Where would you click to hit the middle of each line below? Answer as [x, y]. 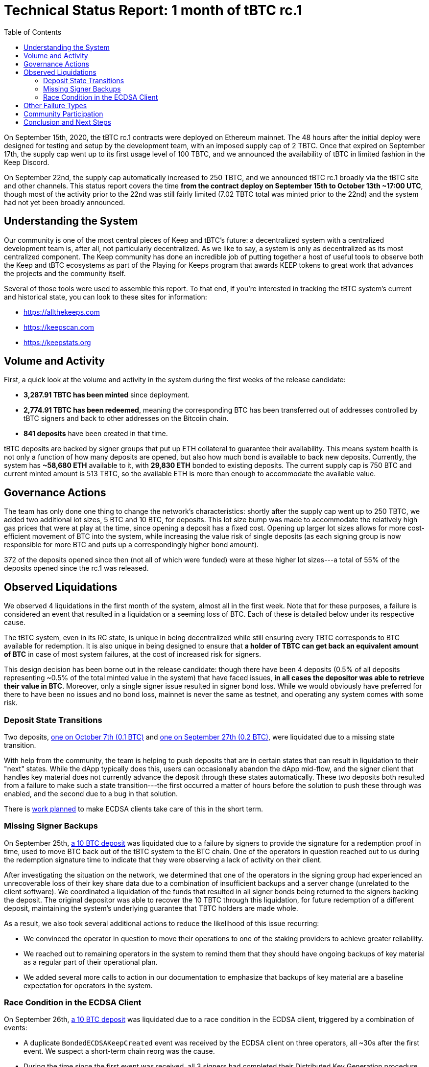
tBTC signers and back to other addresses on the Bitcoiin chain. [126, 418]
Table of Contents [33, 32]
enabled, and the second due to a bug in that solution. [91, 793]
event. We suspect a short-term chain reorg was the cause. [119, 1051]
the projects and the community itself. [65, 273]
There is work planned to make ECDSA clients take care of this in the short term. [133, 809]
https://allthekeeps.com [62, 312]
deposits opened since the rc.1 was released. [76, 568]
